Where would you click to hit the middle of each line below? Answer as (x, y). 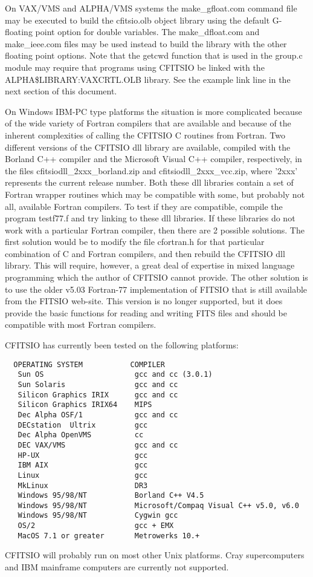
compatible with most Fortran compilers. (81, 324)
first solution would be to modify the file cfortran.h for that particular (135, 242)
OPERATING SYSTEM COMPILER (89, 364)
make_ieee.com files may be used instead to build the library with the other (146, 43)
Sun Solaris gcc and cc (98, 384)
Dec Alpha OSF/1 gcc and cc (98, 415)
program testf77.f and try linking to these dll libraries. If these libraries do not (150, 218)
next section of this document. (61, 91)
